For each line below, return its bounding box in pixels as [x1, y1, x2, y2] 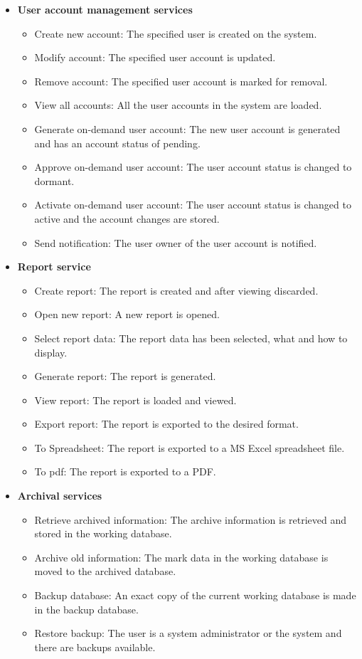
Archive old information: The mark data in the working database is [34, 549, 329, 564]
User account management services [17, 2, 193, 16]
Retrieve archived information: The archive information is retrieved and [34, 512, 347, 527]
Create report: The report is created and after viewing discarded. [34, 283, 319, 297]
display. [34, 344, 68, 359]
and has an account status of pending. [34, 135, 201, 150]
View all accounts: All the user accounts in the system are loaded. [34, 97, 322, 112]
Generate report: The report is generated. [34, 369, 216, 384]
